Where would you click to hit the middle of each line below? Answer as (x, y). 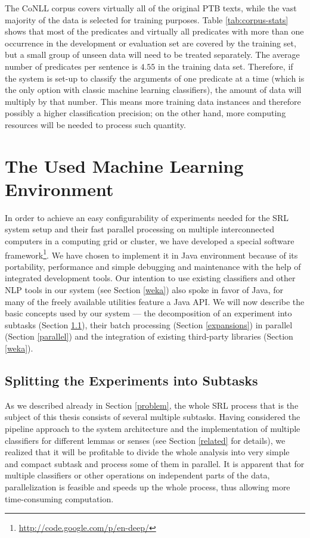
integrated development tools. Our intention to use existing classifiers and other (150, 278)
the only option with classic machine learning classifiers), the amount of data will (153, 90)
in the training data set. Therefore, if (226, 66)
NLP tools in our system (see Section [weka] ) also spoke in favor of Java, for (144, 290)
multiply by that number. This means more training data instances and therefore (153, 101)
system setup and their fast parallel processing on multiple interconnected (140, 229)
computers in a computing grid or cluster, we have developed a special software (150, 241)
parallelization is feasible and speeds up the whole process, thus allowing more (148, 486)
